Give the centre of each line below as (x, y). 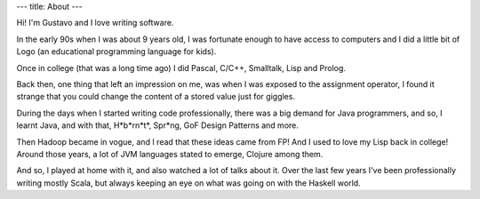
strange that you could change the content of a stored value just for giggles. (156, 97)
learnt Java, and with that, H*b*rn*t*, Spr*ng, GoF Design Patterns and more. (158, 125)
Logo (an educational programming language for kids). (116, 52)
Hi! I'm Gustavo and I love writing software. (95, 23)
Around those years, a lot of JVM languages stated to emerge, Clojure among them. (170, 154)
